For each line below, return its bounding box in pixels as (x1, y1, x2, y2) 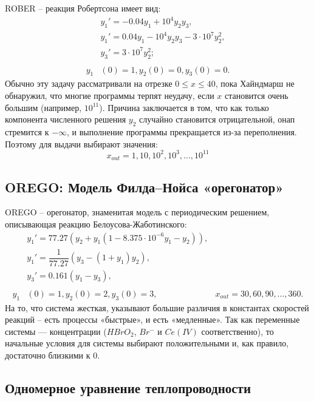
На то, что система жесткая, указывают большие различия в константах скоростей (5, 301, 309, 314)
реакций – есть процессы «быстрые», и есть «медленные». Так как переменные (5, 313, 300, 326)
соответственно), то (201, 325, 274, 337)
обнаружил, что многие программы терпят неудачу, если (5, 89, 214, 102)
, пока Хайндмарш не (215, 77, 295, 90)
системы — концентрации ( (5, 325, 107, 337)
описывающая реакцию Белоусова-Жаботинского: (5, 217, 187, 230)
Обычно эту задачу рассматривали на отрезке (5, 77, 172, 90)
